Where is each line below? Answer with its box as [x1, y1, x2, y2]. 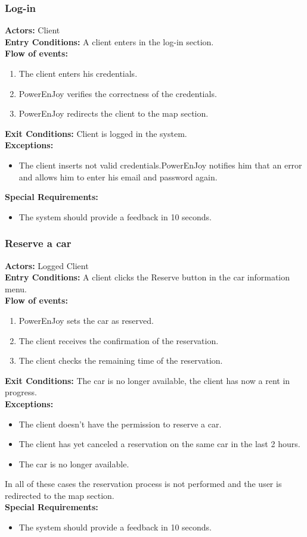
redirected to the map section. [5, 489, 114, 501]
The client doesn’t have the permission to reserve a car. [18, 417, 222, 430]
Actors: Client [5, 24, 60, 36]
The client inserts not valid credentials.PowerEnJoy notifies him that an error [18, 158, 302, 171]
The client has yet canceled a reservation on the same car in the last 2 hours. [18, 438, 300, 450]
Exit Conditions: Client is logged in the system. [5, 127, 187, 139]
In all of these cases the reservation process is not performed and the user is [5, 477, 282, 490]
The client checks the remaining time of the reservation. [18, 354, 223, 367]
